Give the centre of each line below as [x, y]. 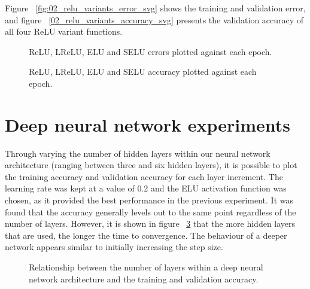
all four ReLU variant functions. [64, 31]
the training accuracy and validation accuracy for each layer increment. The [144, 176]
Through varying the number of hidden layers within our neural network [138, 153]
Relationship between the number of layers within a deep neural [146, 267]
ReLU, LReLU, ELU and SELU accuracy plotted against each [143, 72]
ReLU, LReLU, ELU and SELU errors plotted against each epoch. [151, 51]
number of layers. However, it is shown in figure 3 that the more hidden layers [150, 223]
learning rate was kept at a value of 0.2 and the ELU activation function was [146, 188]
